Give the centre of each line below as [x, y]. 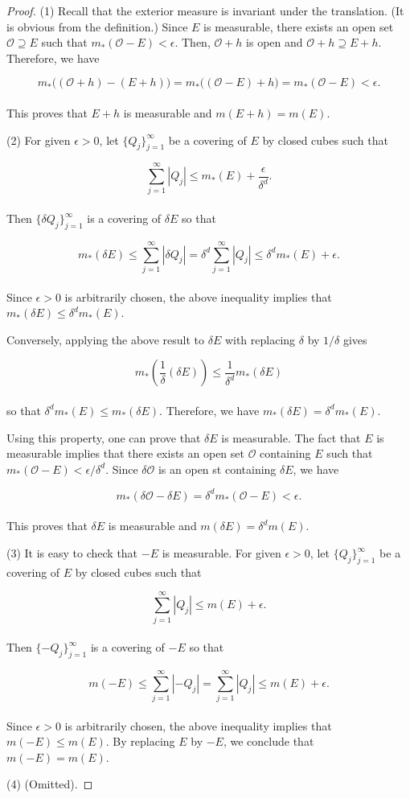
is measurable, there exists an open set [299, 26]
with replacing [260, 339]
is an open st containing [217, 469]
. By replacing [140, 741]
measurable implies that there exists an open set [125, 453]
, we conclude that [269, 741]
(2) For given [39, 140]
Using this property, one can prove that [104, 437]
